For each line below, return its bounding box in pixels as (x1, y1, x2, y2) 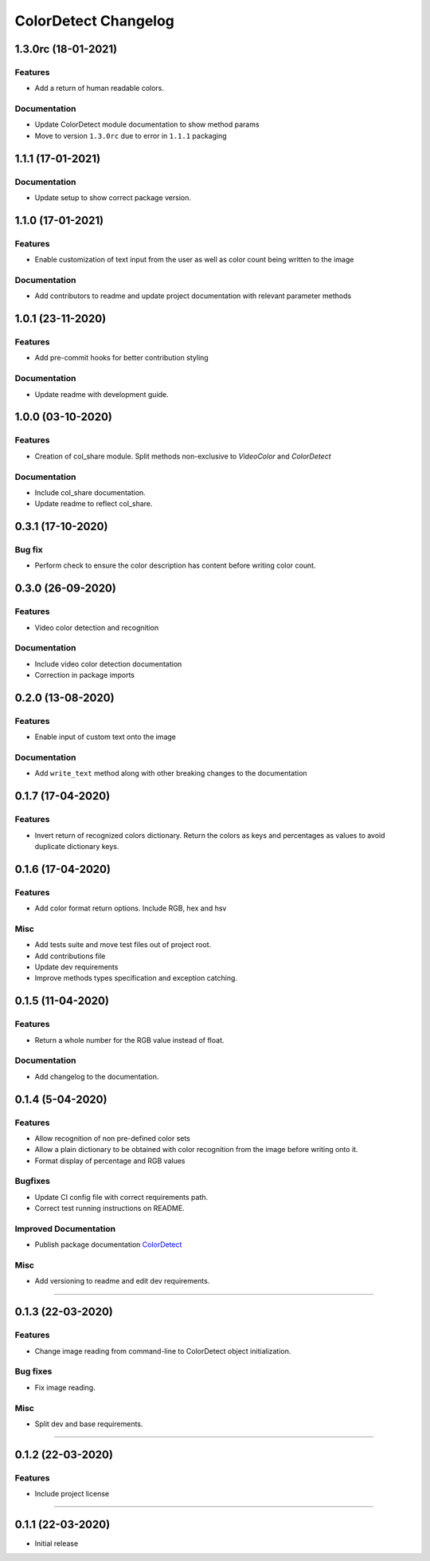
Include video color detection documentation (34, 659, 182, 669)
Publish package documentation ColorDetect (34, 1240, 182, 1249)
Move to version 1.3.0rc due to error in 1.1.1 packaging (34, 131, 227, 140)
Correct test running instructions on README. (34, 1204, 185, 1213)
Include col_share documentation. (34, 487, 147, 497)
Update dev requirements (34, 962, 119, 972)
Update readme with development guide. (34, 389, 169, 399)
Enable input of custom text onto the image (34, 732, 177, 741)
